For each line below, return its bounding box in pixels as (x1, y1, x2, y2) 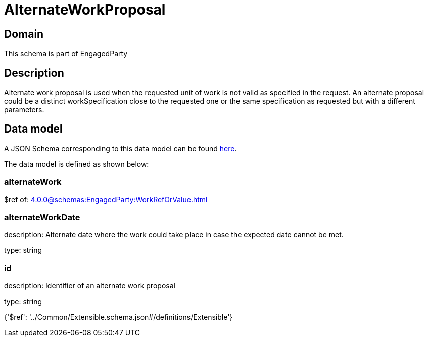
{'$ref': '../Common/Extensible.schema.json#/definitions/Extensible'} (4, 313, 233, 322)
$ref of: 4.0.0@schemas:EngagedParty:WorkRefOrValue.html (4, 195, 208, 204)
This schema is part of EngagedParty (4, 49, 128, 58)
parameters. (4, 105, 44, 114)
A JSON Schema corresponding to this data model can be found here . (4, 144, 237, 153)
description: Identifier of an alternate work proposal (4, 281, 175, 290)
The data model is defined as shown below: (4, 159, 149, 168)
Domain (4, 27, 44, 40)
